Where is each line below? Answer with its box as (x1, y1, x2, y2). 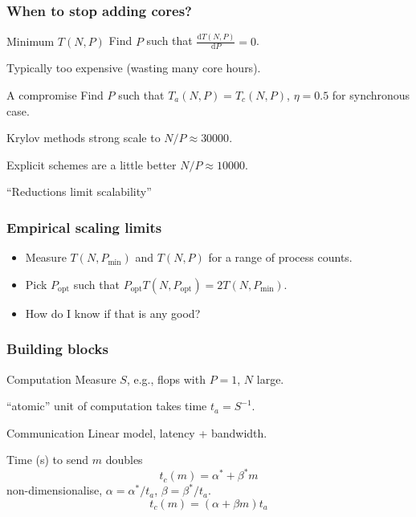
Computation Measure (6, 370, 116, 387)
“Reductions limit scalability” (6, 183, 152, 200)
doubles (105, 451, 143, 468)
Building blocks (6, 339, 108, 359)
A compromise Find (6, 86, 104, 103)
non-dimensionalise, (6, 482, 103, 499)
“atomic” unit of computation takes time (6, 397, 207, 414)
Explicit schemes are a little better (6, 156, 177, 173)
